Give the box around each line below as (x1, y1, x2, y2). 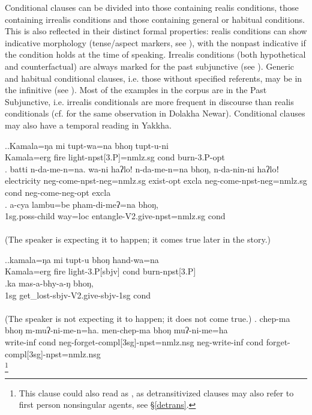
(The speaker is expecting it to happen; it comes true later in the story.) (5, 233, 271, 246)
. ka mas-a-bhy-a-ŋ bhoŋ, (5, 277, 94, 289)
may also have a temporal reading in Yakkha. (5, 118, 172, 131)
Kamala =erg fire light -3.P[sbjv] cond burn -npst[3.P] (5, 265, 196, 277)
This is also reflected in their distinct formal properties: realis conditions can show (5, 25, 307, 37)
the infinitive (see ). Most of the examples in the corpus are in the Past (5, 83, 267, 96)
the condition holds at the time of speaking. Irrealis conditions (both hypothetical (5, 48, 306, 61)
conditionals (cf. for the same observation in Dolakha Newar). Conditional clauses (5, 107, 305, 120)
